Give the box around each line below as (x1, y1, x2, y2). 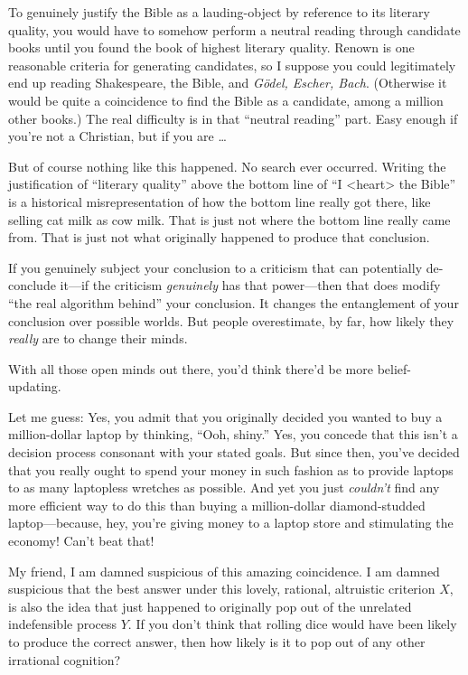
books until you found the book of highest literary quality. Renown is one (8, 38, 415, 57)
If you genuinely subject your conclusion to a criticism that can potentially (8, 258, 423, 277)
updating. (8, 377, 61, 396)
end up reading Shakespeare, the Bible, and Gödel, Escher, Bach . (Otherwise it (8, 73, 447, 92)
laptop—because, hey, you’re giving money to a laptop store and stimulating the (8, 513, 454, 532)
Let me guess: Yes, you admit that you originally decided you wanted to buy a (8, 407, 443, 426)
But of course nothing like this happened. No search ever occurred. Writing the (8, 156, 446, 175)
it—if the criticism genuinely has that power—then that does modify (60, 276, 441, 295)
